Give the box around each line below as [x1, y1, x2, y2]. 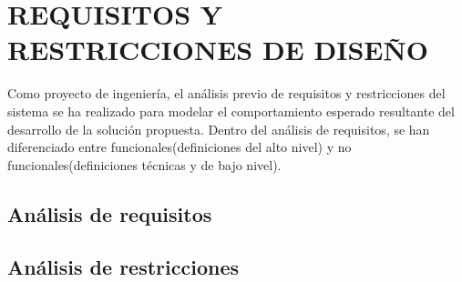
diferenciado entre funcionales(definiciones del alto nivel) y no [7, 137, 352, 156]
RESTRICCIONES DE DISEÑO [7, 31, 428, 68]
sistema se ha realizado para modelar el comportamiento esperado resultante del [7, 101, 455, 120]
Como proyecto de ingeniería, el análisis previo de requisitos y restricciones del [7, 84, 446, 103]
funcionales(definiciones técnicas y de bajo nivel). [7, 155, 282, 174]
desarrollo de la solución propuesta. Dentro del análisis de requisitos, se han [7, 119, 430, 138]
